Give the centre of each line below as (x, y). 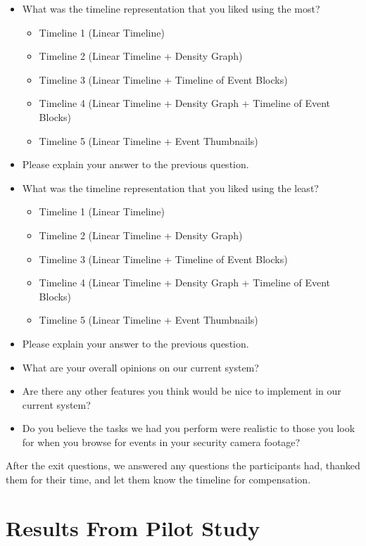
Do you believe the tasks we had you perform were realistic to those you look (189, 428)
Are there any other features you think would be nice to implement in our (182, 391)
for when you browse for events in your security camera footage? (161, 442)
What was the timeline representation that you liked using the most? (171, 8)
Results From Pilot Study (133, 527)
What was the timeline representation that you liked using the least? (170, 188)
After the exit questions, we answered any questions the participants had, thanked (183, 465)
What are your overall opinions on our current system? (140, 367)
